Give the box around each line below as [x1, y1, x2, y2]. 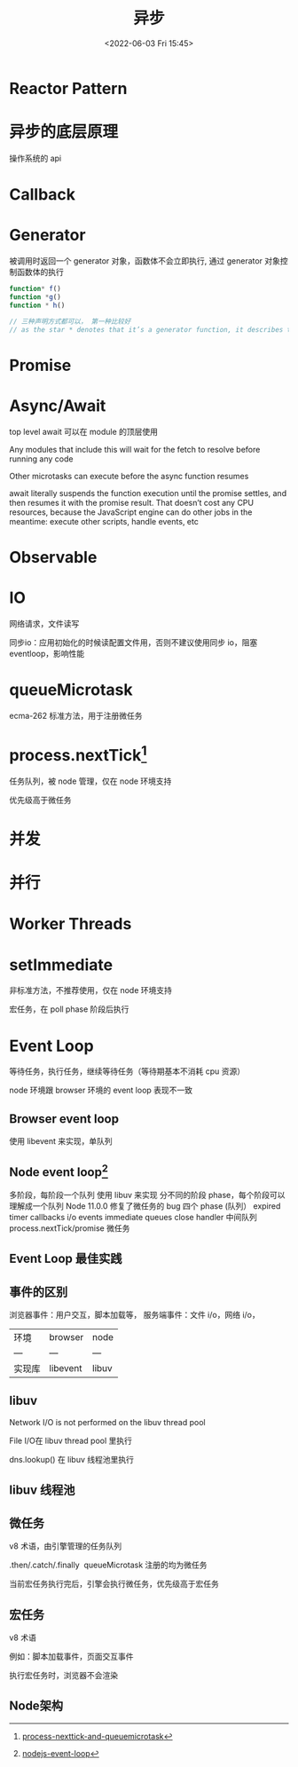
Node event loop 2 [9, 1162, 108, 1180]
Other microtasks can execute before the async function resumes [9, 470, 249, 481]
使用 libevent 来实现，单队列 [9, 1136, 113, 1147]
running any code [9, 454, 74, 464]
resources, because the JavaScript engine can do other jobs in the [9, 507, 253, 517]
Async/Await [9, 396, 106, 415]
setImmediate [9, 955, 114, 974]
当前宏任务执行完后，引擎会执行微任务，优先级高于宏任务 [9, 1579, 219, 1590]
